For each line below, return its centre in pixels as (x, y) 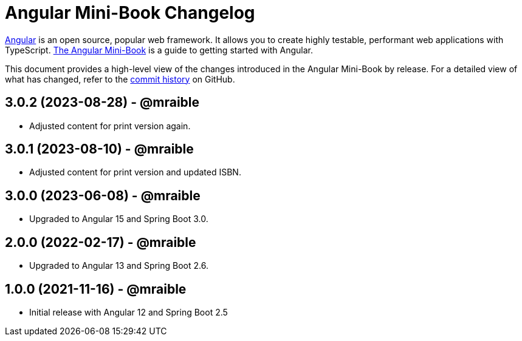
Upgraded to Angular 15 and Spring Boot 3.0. (119, 219)
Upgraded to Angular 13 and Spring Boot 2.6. (119, 266)
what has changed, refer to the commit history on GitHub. (120, 79)
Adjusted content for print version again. (110, 126)
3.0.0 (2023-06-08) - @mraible (103, 195)
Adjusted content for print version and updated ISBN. (135, 172)
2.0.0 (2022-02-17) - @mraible (101, 242)
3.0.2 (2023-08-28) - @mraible (102, 103)
